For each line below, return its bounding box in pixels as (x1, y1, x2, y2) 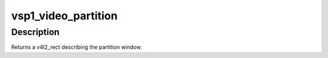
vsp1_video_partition (11, 9, 118, 22)
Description (11, 27, 60, 37)
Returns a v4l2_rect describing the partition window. (11, 43, 142, 51)
